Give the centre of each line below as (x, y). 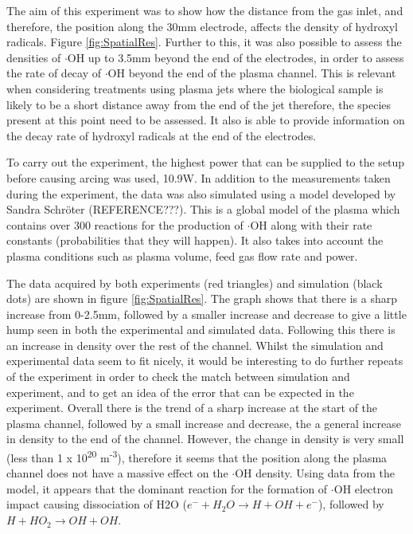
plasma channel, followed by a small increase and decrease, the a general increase (204, 423)
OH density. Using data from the (315, 473)
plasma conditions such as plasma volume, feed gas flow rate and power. (182, 255)
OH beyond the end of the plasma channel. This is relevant (252, 73)
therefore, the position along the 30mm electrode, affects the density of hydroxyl (202, 26)
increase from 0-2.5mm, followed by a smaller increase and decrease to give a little (206, 314)
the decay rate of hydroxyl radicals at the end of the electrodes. (162, 135)
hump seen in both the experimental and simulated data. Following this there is (201, 330)
